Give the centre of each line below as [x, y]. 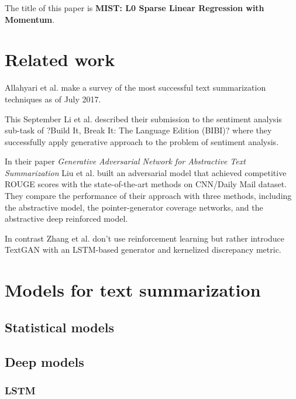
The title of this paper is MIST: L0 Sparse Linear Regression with [135, 8]
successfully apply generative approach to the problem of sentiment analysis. [142, 141]
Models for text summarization [133, 290]
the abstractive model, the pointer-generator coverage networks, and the [134, 207]
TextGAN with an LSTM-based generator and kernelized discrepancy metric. [143, 250]
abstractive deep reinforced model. [66, 219]
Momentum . [30, 19]
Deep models [44, 361]
